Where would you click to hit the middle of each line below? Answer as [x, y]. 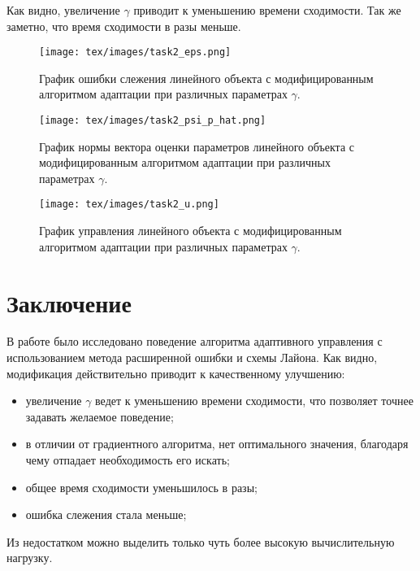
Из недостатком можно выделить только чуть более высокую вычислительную [201, 541]
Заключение [69, 302]
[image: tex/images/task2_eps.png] [135, 52]
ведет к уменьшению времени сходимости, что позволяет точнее [254, 401]
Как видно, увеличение [63, 10]
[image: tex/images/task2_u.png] [129, 205]
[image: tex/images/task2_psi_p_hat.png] [153, 121]
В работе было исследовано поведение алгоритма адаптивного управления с [195, 341]
